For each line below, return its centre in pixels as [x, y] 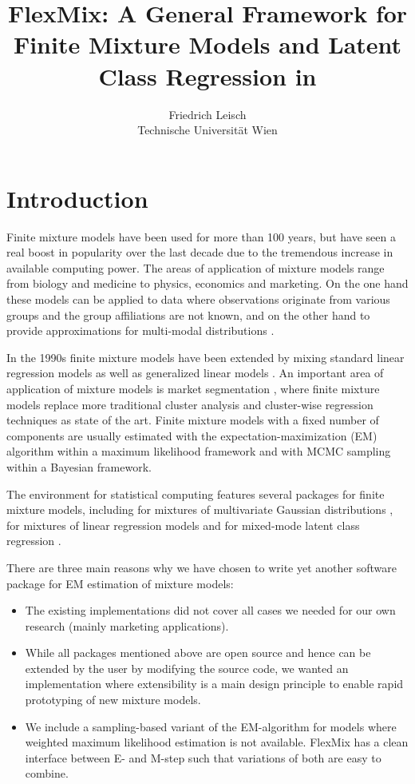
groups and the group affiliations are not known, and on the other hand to [188, 314]
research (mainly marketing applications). [127, 625]
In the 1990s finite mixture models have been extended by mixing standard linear [206, 357]
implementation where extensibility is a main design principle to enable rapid [214, 684]
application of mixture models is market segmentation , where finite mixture [193, 388]
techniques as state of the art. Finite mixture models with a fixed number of [193, 420]
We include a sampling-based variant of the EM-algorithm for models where [211, 726]
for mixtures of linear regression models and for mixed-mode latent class [183, 525]
